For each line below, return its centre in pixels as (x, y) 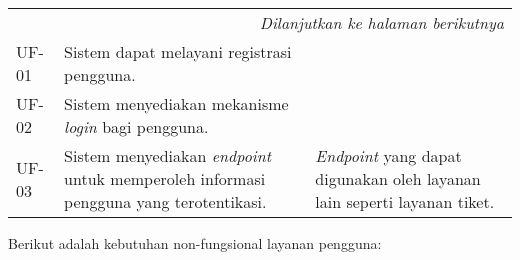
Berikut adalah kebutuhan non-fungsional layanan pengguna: (195, 243)
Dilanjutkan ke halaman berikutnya (381, 22)
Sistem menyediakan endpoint (168, 155)
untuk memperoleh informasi (165, 178)
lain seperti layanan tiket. (405, 201)
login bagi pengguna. (136, 126)
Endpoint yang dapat (388, 155)
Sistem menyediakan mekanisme (176, 103)
